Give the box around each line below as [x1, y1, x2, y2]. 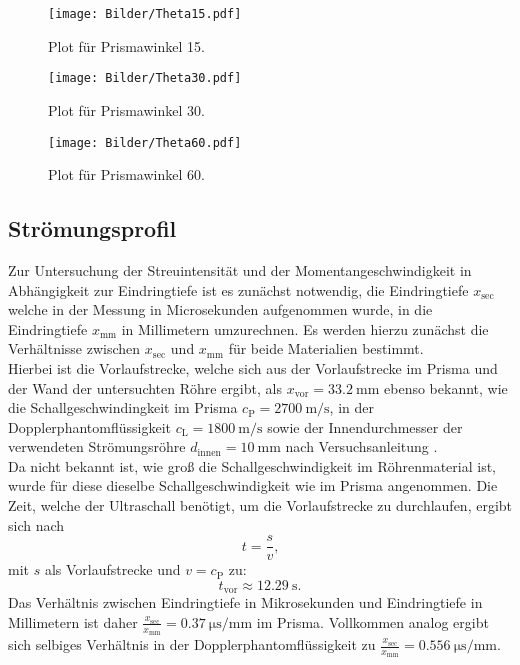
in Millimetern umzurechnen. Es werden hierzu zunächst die [121, 318, 489, 339]
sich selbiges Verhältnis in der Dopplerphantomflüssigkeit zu [8, 634, 376, 655]
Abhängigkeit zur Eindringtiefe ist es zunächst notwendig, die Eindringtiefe [8, 279, 469, 300]
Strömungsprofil [8, 213, 177, 244]
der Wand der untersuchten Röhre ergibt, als [8, 377, 282, 398]
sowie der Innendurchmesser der [267, 416, 463, 437]
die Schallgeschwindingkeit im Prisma [8, 397, 238, 418]
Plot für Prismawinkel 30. [48, 99, 205, 120]
